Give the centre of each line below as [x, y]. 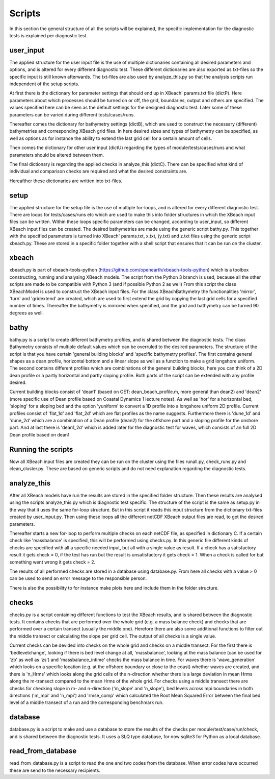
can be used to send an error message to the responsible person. [78, 578]
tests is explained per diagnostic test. [49, 35]
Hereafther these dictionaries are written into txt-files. [66, 181]
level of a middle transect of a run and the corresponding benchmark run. [87, 702]
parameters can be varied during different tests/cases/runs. [72, 114]
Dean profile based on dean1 [39, 434]
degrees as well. [27, 313]
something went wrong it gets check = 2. [52, 562]
